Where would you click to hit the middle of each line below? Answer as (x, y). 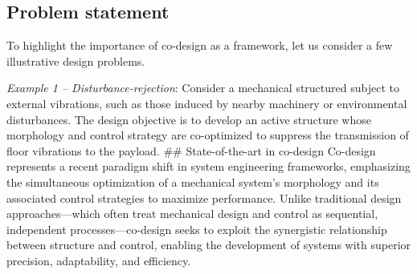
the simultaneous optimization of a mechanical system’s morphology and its (193, 181)
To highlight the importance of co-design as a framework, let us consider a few (200, 45)
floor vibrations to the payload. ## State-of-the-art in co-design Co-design (191, 150)
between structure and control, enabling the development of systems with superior (209, 245)
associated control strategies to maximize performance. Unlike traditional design (204, 197)
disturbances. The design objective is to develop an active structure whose (189, 119)
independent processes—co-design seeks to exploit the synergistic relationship (197, 229)
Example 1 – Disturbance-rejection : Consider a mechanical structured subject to (203, 88)
